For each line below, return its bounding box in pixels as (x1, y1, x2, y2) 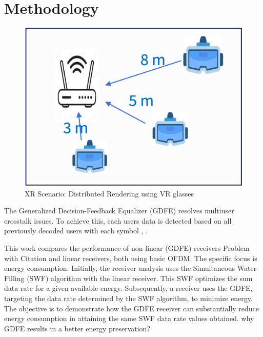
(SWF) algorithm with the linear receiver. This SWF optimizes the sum (27, 272, 253, 283)
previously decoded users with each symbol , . (4, 225, 148, 236)
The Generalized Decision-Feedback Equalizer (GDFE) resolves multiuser (4, 205, 234, 216)
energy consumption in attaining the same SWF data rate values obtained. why (4, 313, 254, 324)
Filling (4, 272, 25, 283)
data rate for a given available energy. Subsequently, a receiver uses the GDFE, (4, 283, 253, 293)
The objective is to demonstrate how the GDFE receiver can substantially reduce (4, 303, 259, 313)
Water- (237, 263, 259, 273)
